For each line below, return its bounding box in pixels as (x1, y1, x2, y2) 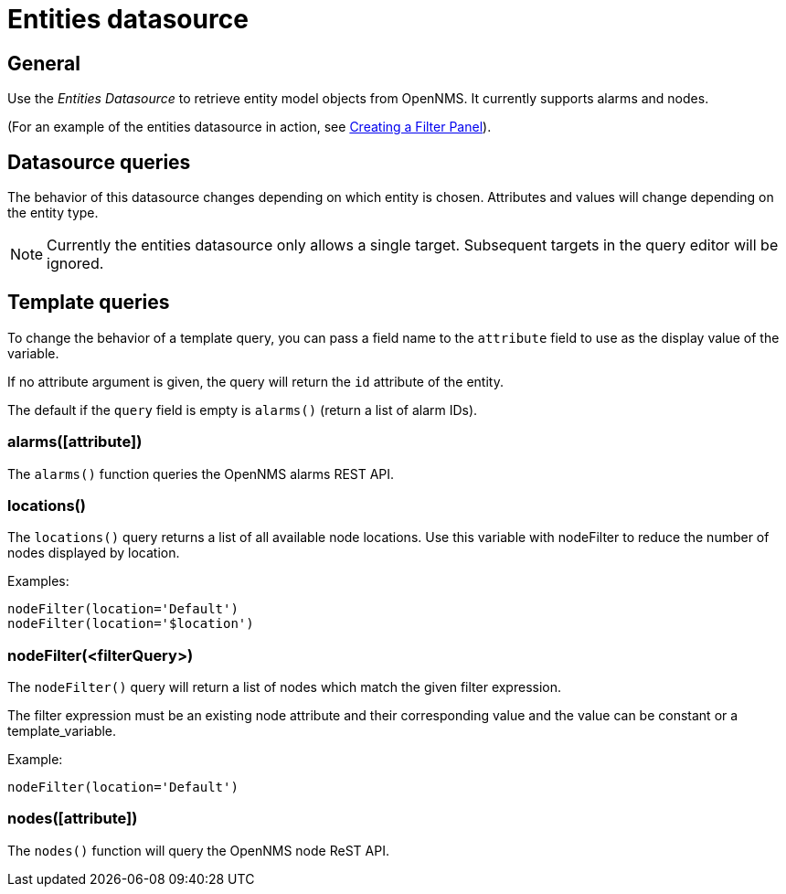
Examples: (7, 573, 69, 590)
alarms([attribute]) (7, 432, 143, 452)
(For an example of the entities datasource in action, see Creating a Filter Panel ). (7, 119, 492, 135)
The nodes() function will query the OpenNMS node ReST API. (7, 842, 389, 858)
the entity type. (7, 205, 99, 221)
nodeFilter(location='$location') (7, 616, 254, 632)
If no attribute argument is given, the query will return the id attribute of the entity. (7, 373, 504, 389)
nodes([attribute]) (7, 809, 138, 828)
